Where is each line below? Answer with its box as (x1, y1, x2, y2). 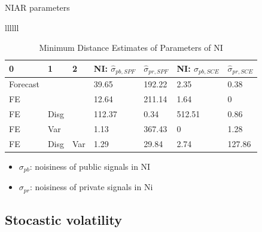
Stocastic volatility (5, 210, 122, 229)
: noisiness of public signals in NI (29, 160, 151, 172)
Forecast (9, 78, 39, 90)
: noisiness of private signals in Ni (29, 181, 153, 193)
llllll (5, 21, 19, 33)
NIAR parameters (5, 1, 70, 13)
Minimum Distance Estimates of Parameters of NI (39, 41, 223, 54)
